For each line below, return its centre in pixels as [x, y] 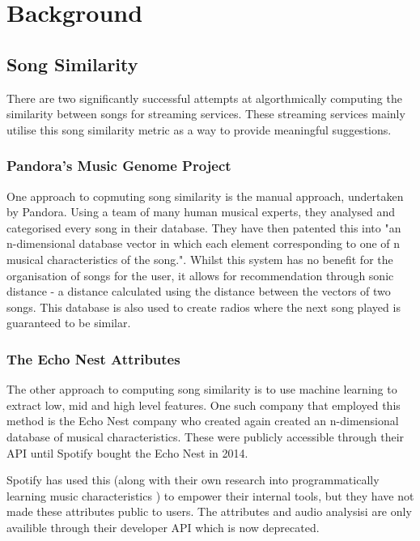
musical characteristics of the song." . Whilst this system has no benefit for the [200, 259]
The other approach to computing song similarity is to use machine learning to [202, 389]
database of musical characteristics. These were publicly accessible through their [206, 436]
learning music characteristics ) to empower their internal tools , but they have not [210, 495]
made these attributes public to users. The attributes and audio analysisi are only [209, 511]
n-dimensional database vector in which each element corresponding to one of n [204, 243]
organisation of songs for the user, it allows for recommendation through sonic [200, 275]
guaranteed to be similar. [69, 323]
